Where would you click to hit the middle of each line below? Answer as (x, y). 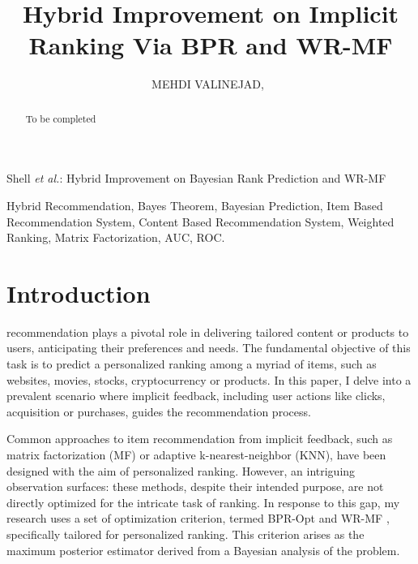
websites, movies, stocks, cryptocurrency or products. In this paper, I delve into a (209, 379)
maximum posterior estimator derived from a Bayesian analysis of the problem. (203, 550)
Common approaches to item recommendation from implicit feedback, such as (200, 439)
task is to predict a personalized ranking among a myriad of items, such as (192, 364)
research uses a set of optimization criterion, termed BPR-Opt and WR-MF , (198, 518)
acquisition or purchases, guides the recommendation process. (159, 411)
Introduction (79, 293)
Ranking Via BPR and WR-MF (211, 45)
